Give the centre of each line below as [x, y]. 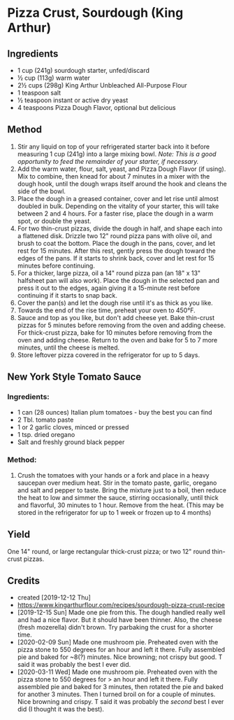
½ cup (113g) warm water [54, 78]
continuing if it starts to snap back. [67, 295]
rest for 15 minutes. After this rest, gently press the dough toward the [117, 251]
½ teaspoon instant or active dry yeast [73, 100]
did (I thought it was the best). [61, 709]
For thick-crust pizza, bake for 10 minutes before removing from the [115, 332]
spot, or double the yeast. [54, 221]
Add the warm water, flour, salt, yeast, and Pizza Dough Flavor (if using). [122, 169]
